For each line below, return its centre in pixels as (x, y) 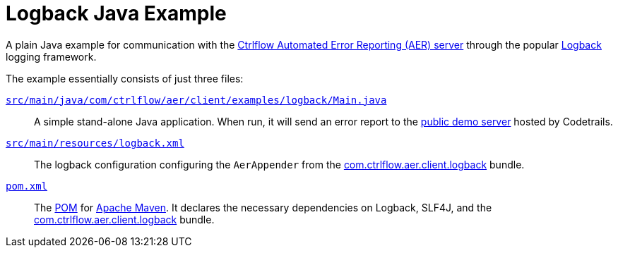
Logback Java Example (116, 13)
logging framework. (51, 56)
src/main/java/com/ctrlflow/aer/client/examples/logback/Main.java (196, 100)
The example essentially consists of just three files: (125, 78)
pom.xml (27, 186)
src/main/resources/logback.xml (95, 143)
